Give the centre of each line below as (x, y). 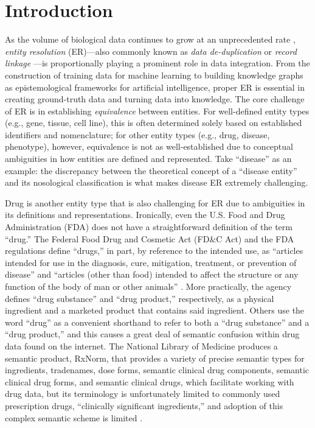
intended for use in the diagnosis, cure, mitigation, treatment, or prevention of (151, 262)
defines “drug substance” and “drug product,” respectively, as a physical (140, 298)
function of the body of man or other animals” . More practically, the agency (148, 286)
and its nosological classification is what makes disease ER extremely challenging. (157, 182)
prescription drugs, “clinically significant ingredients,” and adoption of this (144, 405)
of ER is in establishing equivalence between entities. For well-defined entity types (157, 111)
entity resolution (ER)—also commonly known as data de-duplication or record (151, 51)
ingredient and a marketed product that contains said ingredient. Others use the (155, 310)
